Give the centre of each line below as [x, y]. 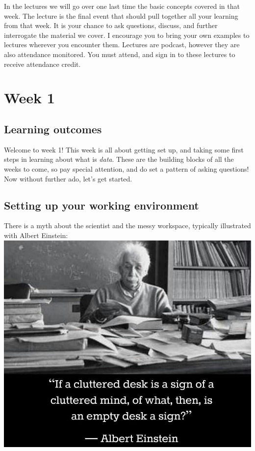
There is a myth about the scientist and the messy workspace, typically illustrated [127, 225]
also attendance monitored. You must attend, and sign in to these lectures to [120, 54]
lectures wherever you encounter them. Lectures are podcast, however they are [122, 45]
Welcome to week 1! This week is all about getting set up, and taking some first [124, 149]
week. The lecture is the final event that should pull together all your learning [121, 15]
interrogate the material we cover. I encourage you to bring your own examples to [127, 35]
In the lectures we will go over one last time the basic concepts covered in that [122, 6]
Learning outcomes [53, 129]
